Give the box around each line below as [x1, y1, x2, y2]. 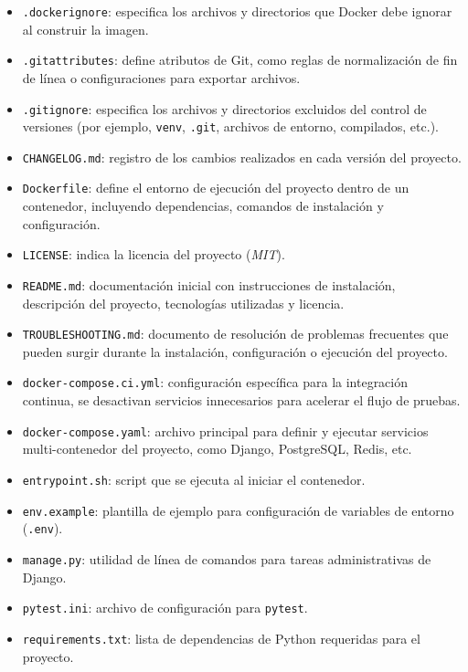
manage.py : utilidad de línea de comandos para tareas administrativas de [22, 549, 431, 568]
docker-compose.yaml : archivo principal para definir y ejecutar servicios [22, 421, 429, 440]
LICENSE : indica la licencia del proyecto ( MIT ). [22, 245, 285, 264]
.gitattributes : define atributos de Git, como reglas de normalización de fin [22, 50, 458, 69]
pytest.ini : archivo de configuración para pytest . [22, 598, 308, 617]
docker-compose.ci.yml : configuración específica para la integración [22, 373, 409, 392]
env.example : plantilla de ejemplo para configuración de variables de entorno [22, 500, 454, 520]
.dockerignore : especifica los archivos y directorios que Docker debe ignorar [22, 2, 452, 20]
